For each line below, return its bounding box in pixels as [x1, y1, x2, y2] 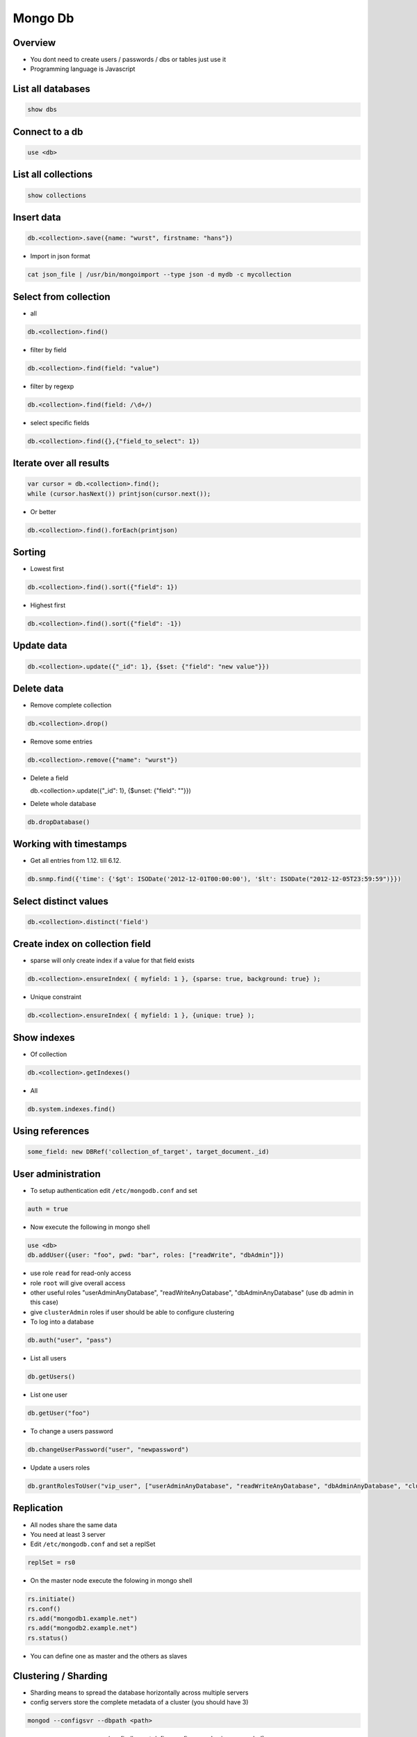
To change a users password [30, 1427, 114, 1435]
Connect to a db [13, 126, 83, 138]
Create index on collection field [13, 938, 152, 950]
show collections [27, 191, 87, 199]
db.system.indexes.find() [27, 1105, 116, 1113]
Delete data [13, 683, 64, 694]
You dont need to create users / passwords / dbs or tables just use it [30, 56, 227, 64]
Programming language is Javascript [30, 65, 136, 73]
